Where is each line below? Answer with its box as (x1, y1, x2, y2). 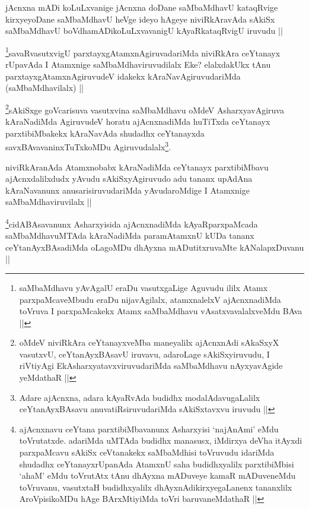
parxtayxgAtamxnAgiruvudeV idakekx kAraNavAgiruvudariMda (5, 69, 241, 82)
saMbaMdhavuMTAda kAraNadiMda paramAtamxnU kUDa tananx (5, 229, 254, 242)
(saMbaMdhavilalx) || (5, 81, 84, 94)
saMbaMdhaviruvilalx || (5, 195, 92, 208)
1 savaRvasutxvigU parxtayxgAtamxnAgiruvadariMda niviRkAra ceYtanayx (5, 45, 281, 59)
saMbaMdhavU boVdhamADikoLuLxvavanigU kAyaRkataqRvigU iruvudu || (5, 24, 283, 37)
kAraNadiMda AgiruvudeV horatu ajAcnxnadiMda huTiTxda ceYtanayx (5, 115, 270, 128)
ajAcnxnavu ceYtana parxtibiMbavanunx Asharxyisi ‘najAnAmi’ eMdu (19, 422, 279, 435)
